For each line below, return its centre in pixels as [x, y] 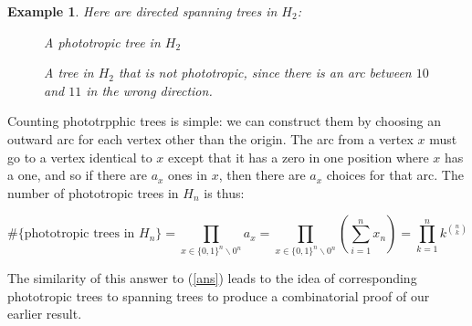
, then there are [262, 175]
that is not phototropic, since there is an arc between [265, 73]
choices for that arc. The [395, 175]
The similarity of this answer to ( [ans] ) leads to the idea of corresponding [212, 278]
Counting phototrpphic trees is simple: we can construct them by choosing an [224, 121]
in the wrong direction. [149, 90]
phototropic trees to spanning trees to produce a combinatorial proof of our [219, 295]
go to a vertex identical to [80, 157]
